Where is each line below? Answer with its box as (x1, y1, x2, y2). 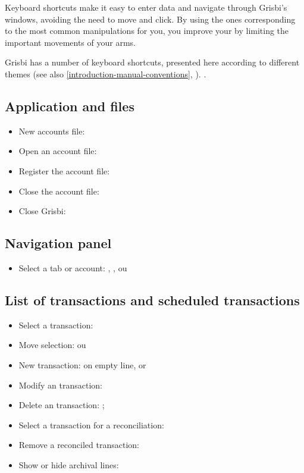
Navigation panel (5, 234, 112, 252)
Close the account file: (18, 184, 99, 197)
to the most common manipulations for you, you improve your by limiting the (5, 24, 289, 37)
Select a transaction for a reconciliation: (18, 418, 164, 431)
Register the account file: (18, 164, 110, 177)
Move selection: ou (18, 339, 86, 351)
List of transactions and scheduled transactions (5, 290, 300, 309)
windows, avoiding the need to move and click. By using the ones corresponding (5, 12, 296, 25)
